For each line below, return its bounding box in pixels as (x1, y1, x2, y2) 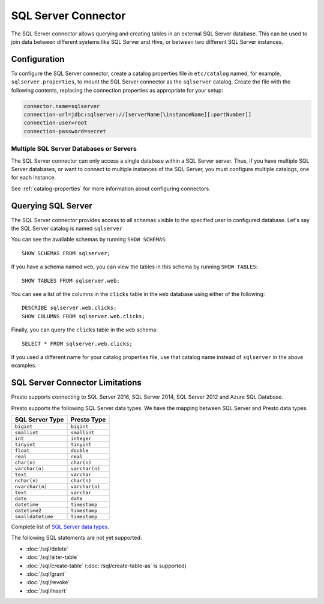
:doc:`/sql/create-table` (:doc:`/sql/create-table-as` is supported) (26, 562, 187, 569)
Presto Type (70, 415, 106, 423)
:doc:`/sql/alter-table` (26, 554, 79, 561)
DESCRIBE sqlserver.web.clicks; (22, 304, 117, 312)
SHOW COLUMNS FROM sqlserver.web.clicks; (22, 313, 145, 319)
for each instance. (11, 174, 56, 181)
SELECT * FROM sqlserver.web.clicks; (22, 340, 133, 347)
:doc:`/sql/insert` (26, 587, 67, 594)
